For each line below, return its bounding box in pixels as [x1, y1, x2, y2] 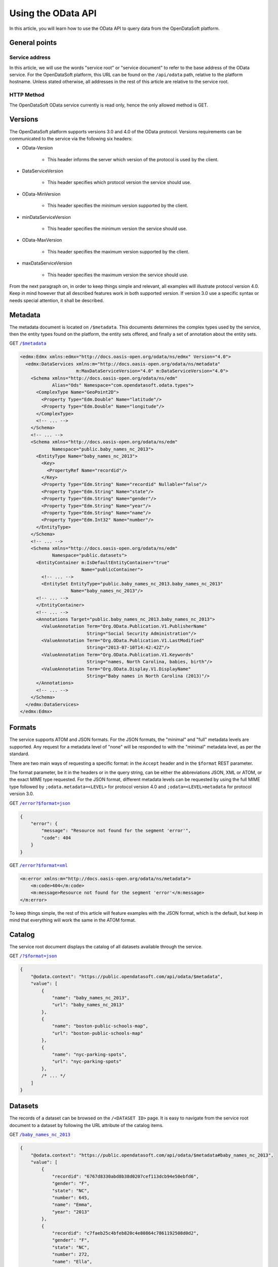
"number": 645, [52, 1195, 90, 1201]
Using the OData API [9, 8, 97, 19]
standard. [9, 751, 30, 757]
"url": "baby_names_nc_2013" [52, 1002, 125, 1008]
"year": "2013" [52, 1209, 90, 1215]
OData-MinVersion [22, 191, 61, 197]
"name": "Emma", [52, 1202, 93, 1208]
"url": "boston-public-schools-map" [52, 1030, 143, 1036]
